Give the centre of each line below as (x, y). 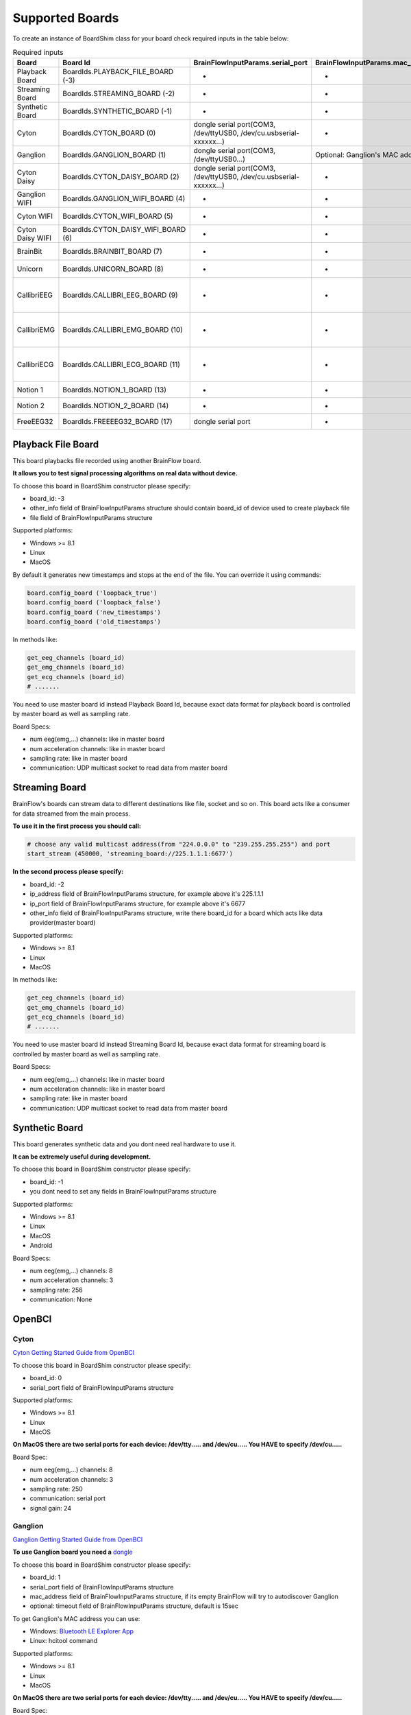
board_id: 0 (46, 1378)
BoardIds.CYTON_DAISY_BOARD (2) (121, 177)
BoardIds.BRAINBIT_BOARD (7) (112, 252)
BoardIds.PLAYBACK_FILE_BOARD (118, 72)
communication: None (61, 1299)
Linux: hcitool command (64, 1641)
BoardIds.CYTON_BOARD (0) (109, 133)
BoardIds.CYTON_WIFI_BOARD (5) (118, 216)
